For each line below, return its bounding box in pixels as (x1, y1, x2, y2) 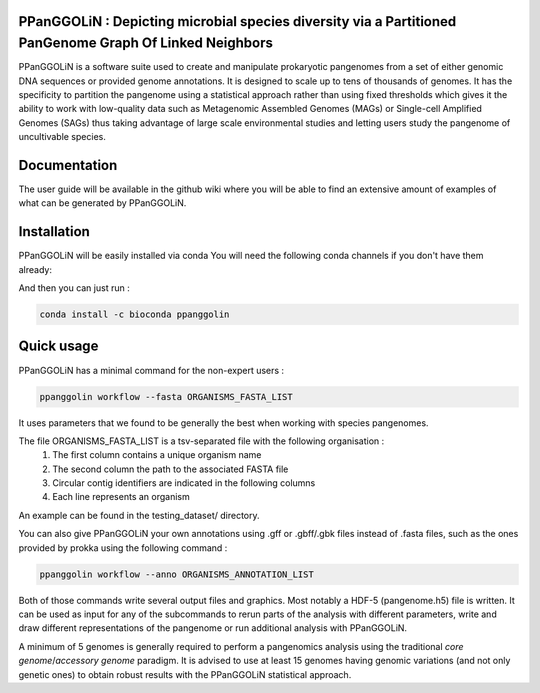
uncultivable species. (18, 131, 107, 143)
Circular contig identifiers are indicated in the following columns (52, 477, 316, 489)
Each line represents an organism (52, 491, 190, 503)
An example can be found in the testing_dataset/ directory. (18, 509, 260, 521)
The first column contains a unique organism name (52, 449, 262, 461)
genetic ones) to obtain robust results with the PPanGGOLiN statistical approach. (18, 668, 352, 680)
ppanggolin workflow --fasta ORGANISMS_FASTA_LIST (39, 391, 294, 402)
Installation (18, 223, 90, 240)
